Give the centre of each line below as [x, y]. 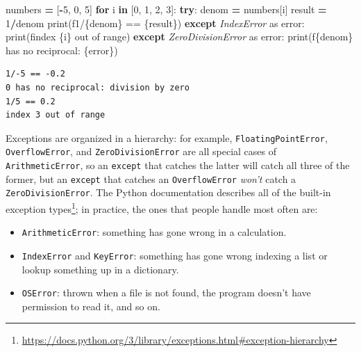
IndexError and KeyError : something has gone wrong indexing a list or [175, 255]
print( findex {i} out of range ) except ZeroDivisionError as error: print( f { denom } [179, 37]
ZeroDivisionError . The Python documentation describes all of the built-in [168, 192]
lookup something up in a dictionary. [100, 269]
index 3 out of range [56, 115]
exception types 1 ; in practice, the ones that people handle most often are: [162, 208]
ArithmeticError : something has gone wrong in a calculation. [154, 232]
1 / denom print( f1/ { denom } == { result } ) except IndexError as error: [155, 23]
